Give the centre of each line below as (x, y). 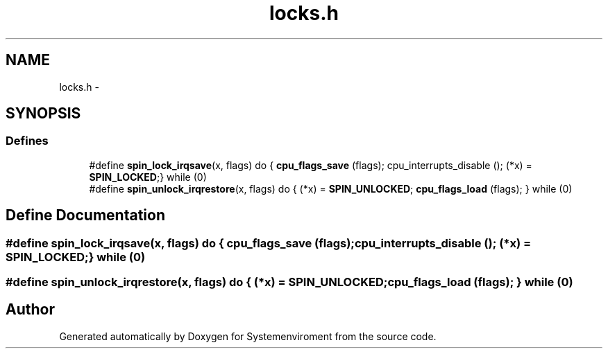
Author (30, 310)
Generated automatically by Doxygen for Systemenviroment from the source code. (248, 336)
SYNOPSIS (43, 114)
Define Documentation (85, 215)
